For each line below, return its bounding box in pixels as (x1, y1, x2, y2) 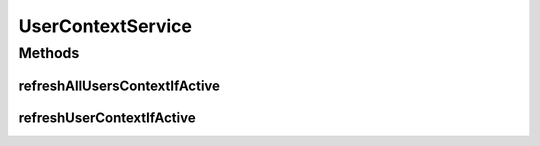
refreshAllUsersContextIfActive (18, 77, 220, 94)
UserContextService (18, 15, 192, 37)
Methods (18, 44, 80, 62)
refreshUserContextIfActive (18, 109, 196, 126)
